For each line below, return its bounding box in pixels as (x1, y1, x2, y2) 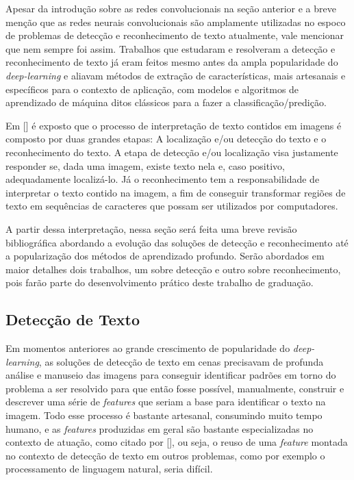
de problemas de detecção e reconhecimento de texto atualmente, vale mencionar (5, 28, 344, 42)
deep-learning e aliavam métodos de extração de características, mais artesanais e (5, 68, 346, 82)
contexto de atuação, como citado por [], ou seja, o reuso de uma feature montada (5, 435, 348, 449)
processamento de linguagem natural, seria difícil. (5, 462, 213, 476)
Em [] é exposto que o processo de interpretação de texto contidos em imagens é (5, 118, 342, 132)
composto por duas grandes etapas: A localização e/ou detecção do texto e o (5, 131, 327, 146)
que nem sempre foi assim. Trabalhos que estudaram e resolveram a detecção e (5, 41, 336, 55)
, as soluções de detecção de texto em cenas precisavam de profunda (38, 354, 324, 368)
